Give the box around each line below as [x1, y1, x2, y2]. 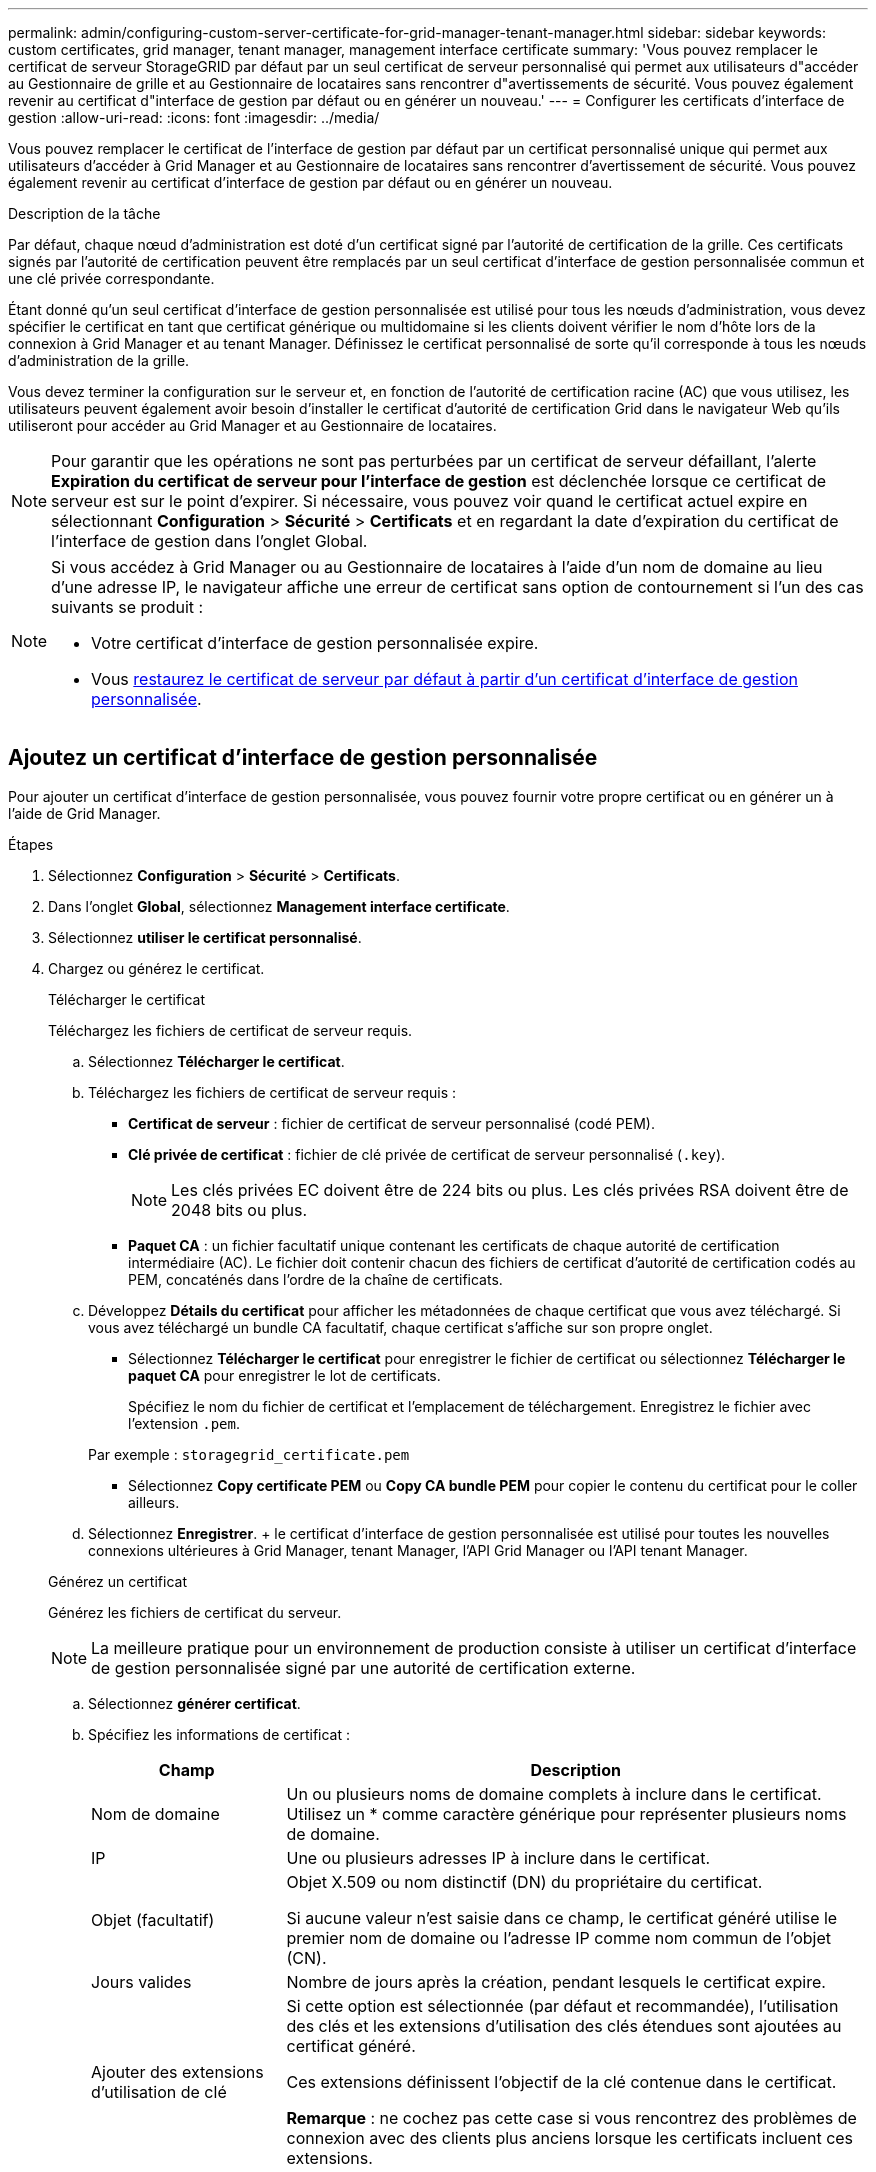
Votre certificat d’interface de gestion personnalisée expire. [91, 633, 539, 653]
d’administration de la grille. [8, 352, 190, 369]
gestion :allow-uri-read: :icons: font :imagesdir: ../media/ [8, 109, 380, 126]
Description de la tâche [8, 205, 161, 222]
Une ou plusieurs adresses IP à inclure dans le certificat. [286, 1847, 711, 1868]
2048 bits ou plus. [171, 1199, 308, 1220]
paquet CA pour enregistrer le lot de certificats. [128, 1366, 441, 1384]
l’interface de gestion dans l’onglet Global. [51, 531, 368, 551]
